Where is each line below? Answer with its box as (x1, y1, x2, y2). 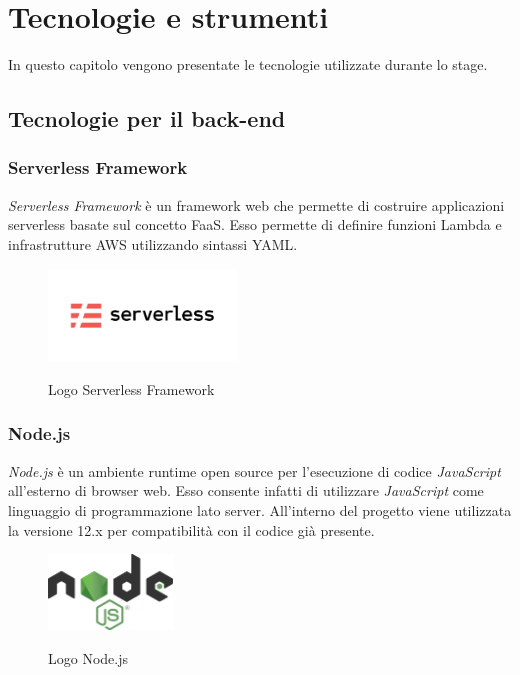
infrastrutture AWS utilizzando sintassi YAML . (8, 233, 298, 254)
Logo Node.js (48, 647, 128, 668)
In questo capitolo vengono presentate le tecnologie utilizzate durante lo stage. (8, 54, 488, 75)
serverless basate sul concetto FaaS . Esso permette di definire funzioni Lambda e (8, 214, 502, 235)
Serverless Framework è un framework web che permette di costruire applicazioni (8, 194, 505, 215)
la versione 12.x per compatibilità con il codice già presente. (8, 519, 375, 540)
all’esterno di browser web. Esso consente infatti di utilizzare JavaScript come (8, 480, 484, 501)
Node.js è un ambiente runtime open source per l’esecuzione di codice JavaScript (8, 460, 501, 481)
